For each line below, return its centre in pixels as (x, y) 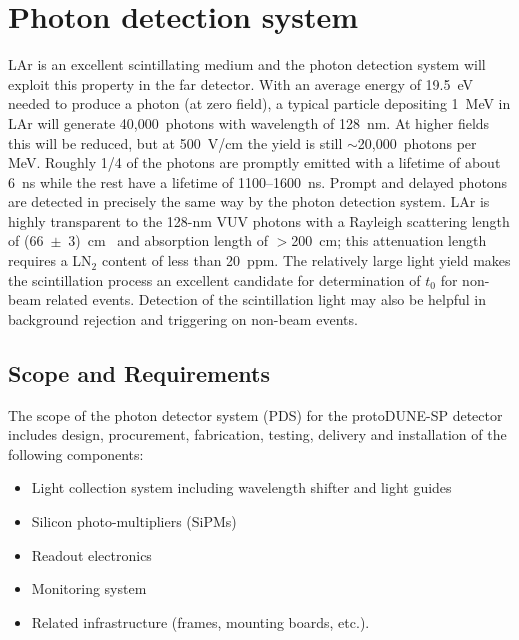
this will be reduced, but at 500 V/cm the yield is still (175, 142)
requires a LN (50, 260)
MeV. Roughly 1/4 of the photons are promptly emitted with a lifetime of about (254, 162)
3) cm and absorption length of (168, 240)
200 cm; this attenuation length (389, 240)
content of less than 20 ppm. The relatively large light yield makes (306, 260)
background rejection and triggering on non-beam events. (183, 318)
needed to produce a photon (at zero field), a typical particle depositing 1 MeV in (259, 103)
